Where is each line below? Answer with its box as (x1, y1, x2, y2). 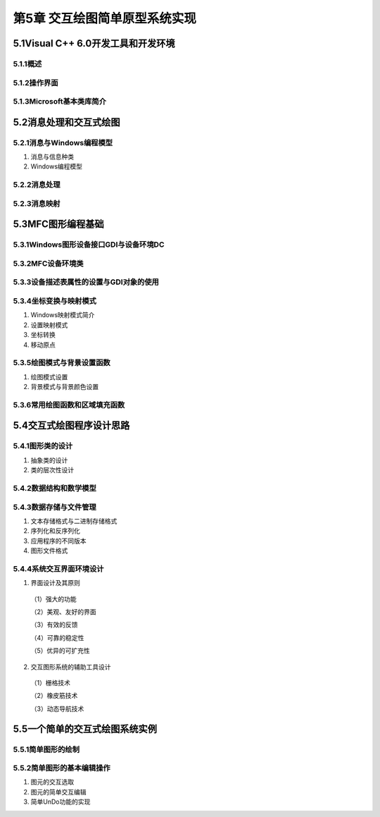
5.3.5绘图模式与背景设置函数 (13, 358, 110, 368)
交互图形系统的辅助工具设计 (30, 663, 111, 671)
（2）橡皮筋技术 (30, 692, 78, 700)
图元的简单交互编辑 (30, 787, 87, 796)
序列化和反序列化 (30, 527, 80, 535)
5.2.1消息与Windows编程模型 (13, 137, 113, 147)
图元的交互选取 (30, 778, 74, 786)
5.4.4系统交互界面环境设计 (13, 564, 104, 574)
